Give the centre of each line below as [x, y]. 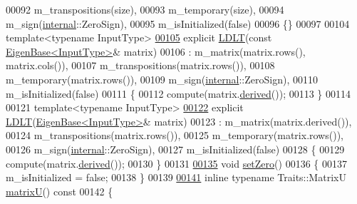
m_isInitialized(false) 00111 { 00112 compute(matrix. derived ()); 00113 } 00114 [178, 93]
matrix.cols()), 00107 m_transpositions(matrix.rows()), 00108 [140, 65]
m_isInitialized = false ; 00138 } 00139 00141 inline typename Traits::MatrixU [176, 177]
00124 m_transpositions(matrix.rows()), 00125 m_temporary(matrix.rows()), [175, 135]
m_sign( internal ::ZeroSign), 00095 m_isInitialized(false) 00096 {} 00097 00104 [178, 23]
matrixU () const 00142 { [59, 191]
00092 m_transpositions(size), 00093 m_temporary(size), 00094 [145, 9]
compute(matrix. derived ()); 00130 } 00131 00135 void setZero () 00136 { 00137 [176, 163]
